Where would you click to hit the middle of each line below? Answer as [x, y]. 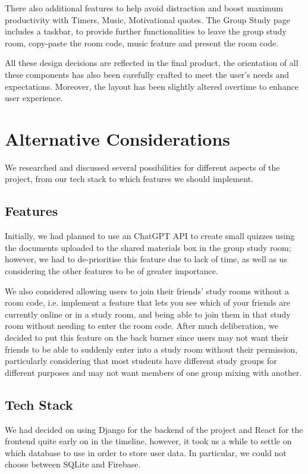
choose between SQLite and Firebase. [73, 464]
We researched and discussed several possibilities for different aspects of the [142, 167]
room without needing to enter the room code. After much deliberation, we [142, 326]
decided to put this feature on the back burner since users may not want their [147, 338]
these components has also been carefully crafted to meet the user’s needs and [147, 74]
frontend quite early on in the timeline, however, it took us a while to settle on [148, 441]
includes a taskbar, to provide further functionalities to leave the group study [146, 31]
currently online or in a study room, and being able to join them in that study [148, 314]
